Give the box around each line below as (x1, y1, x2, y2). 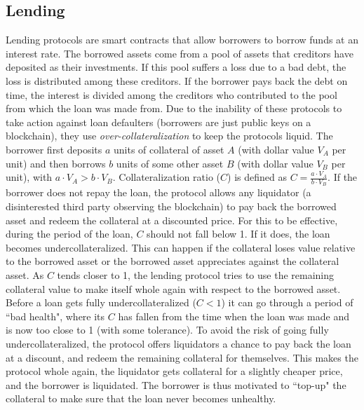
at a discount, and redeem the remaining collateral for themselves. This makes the (6, 350, 358, 364)
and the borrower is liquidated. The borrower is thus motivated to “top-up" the (6, 377, 346, 392)
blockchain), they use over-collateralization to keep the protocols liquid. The (6, 128, 333, 143)
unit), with (6, 170, 53, 184)
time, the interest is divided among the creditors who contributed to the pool (6, 87, 337, 102)
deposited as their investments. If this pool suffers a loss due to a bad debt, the (6, 60, 346, 74)
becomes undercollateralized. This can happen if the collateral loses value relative (6, 240, 356, 254)
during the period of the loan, (6, 226, 133, 241)
